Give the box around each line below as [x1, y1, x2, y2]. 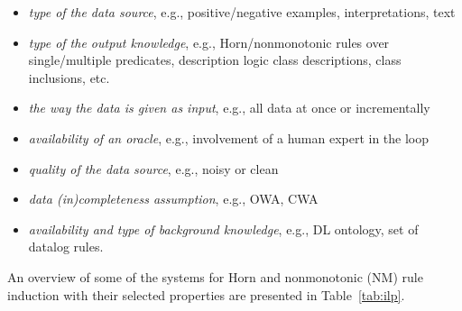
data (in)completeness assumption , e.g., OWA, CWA [28, 189, 319, 208]
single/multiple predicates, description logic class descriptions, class [28, 50, 402, 69]
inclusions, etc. [28, 68, 110, 87]
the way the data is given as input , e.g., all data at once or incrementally [28, 98, 430, 117]
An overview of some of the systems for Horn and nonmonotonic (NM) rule [7, 267, 423, 286]
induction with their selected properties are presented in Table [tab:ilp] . [7, 285, 405, 304]
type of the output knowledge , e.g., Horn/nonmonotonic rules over [28, 32, 390, 51]
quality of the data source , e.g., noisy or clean [28, 159, 279, 178]
